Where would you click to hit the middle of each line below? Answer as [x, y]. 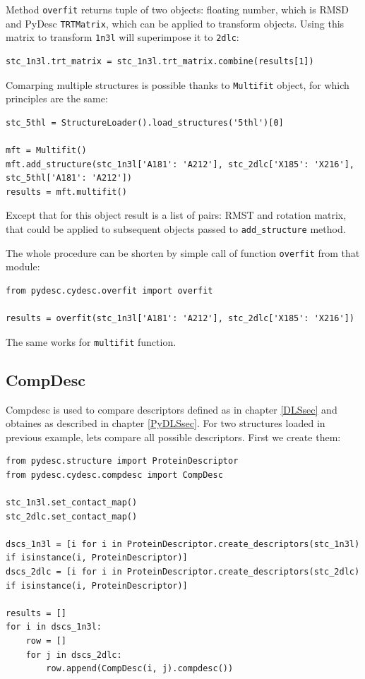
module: [23, 266]
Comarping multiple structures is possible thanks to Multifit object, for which [178, 84]
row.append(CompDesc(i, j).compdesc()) [140, 669]
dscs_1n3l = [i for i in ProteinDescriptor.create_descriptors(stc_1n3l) [183, 544]
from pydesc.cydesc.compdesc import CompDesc [114, 475]
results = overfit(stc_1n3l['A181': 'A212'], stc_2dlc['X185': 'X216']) [180, 319]
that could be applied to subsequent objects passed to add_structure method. [176, 228]
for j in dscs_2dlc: [74, 655]
